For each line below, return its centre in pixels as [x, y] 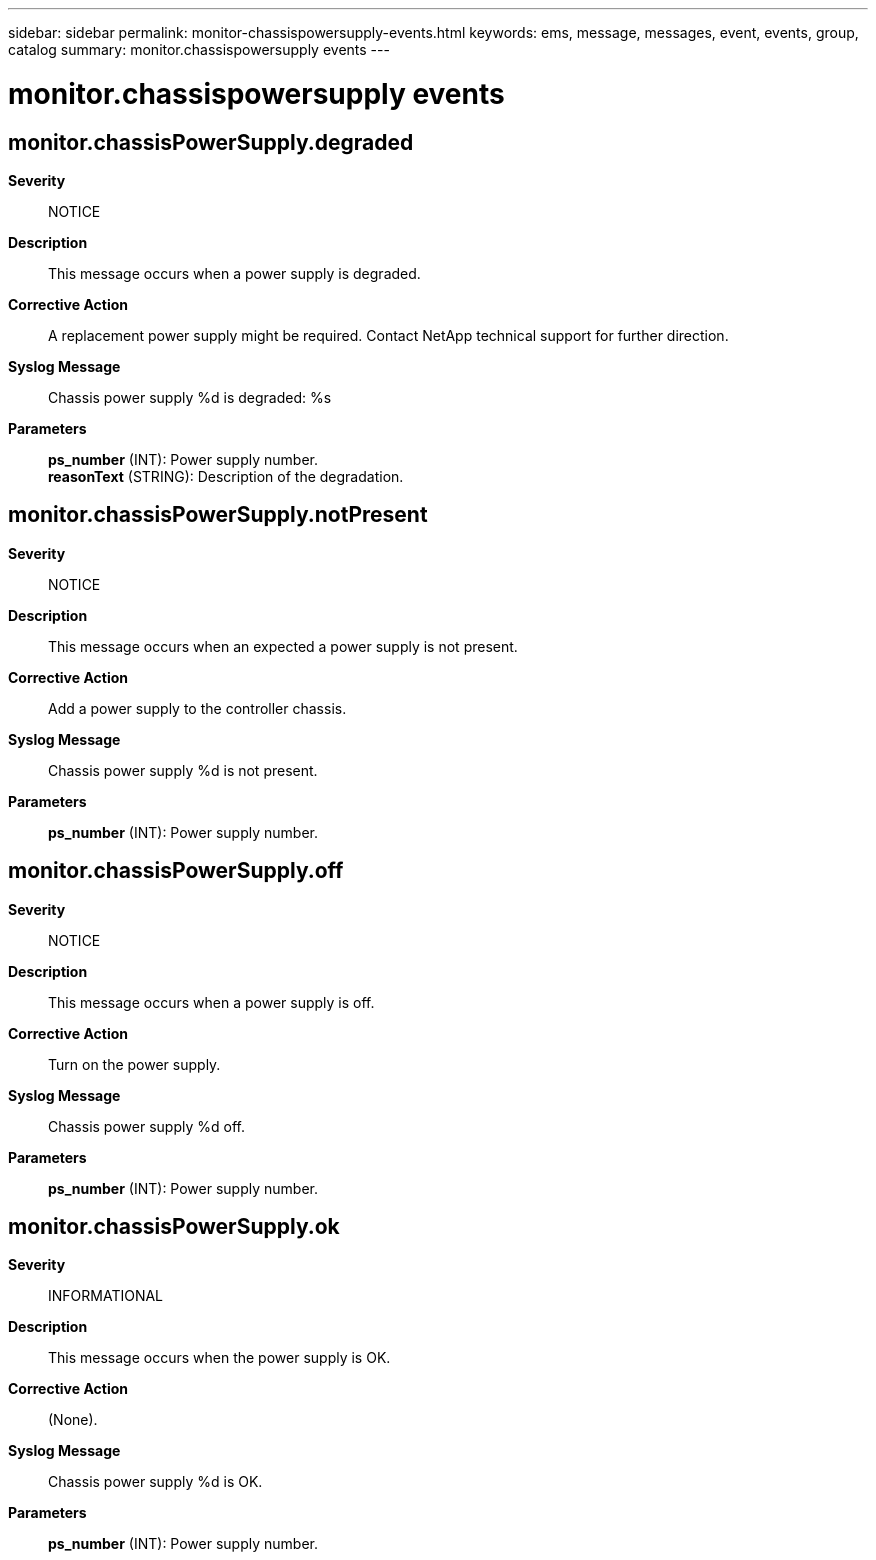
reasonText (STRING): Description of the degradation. [226, 476]
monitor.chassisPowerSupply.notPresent [218, 515]
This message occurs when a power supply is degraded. [234, 273]
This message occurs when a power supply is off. [211, 1002]
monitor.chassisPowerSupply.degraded [211, 142]
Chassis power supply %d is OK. [155, 1482]
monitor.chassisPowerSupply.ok [174, 1227]
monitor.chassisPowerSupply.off [176, 871]
